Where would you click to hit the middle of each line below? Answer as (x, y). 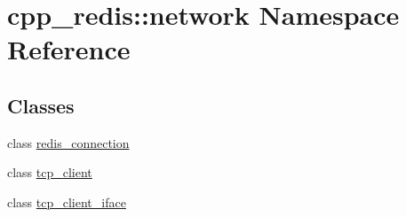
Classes (41, 105)
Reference (69, 49)
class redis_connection (68, 142)
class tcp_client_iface (67, 201)
